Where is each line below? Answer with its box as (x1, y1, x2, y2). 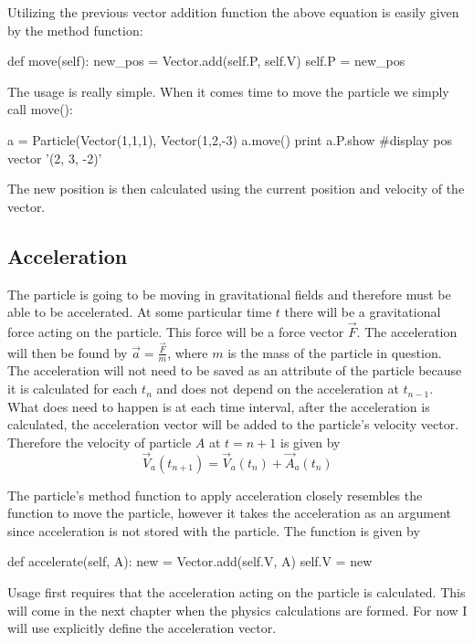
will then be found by (7, 343, 128, 362)
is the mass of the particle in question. (227, 343, 442, 362)
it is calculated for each (7, 379, 138, 398)
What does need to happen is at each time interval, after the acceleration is (7, 396, 430, 416)
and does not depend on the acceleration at (156, 379, 399, 398)
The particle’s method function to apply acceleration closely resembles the (7, 485, 423, 504)
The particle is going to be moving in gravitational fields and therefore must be (7, 284, 451, 303)
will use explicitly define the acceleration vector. (7, 618, 277, 638)
